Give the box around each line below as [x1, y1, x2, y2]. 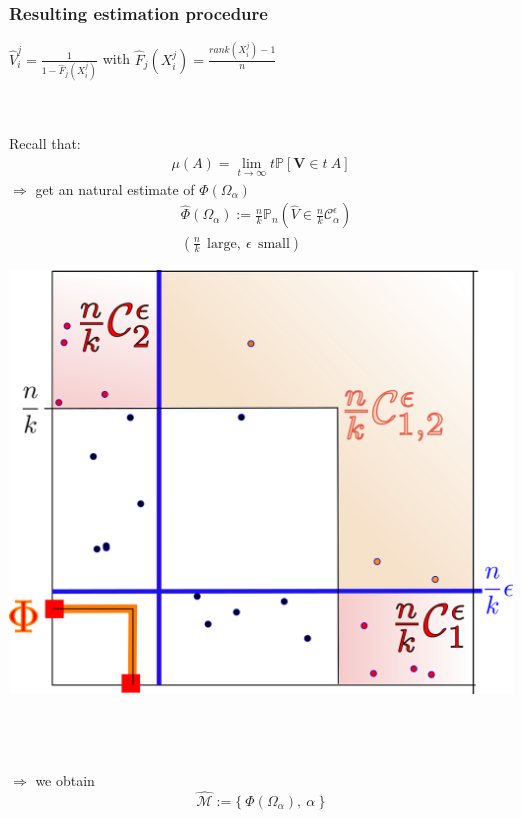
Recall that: [9, 133, 81, 154]
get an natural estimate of [35, 178, 195, 199]
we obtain [35, 770, 95, 791]
